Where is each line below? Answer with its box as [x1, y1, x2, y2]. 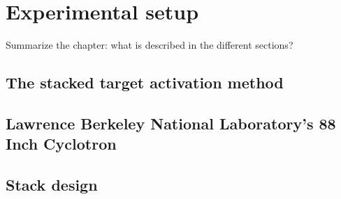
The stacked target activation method [6, 72, 284, 93]
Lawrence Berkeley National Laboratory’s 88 [6, 112, 336, 134]
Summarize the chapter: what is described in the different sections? [6, 38, 293, 52]
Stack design [6, 174, 98, 196]
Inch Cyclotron [6, 133, 117, 154]
